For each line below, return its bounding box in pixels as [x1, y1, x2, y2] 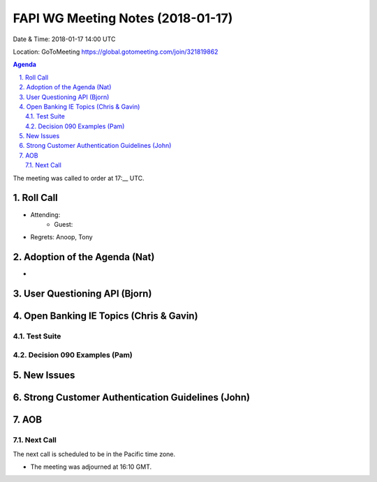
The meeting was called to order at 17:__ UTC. [13, 174, 145, 182]
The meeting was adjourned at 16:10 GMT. [30, 462, 152, 471]
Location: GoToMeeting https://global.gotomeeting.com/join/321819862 [13, 47, 219, 56]
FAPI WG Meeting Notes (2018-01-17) [13, 10, 233, 26]
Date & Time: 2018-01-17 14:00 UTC [13, 35, 116, 43]
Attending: [30, 210, 61, 219]
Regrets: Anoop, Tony [30, 233, 94, 241]
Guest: [54, 220, 73, 228]
